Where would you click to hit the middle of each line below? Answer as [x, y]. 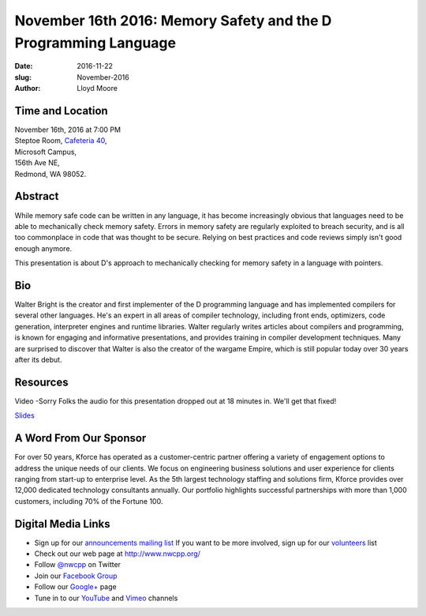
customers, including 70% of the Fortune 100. [89, 501]
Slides [24, 415]
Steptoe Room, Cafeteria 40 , [61, 141]
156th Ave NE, [37, 163]
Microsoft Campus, [46, 152]
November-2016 [103, 77]
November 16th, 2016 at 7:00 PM [68, 130]
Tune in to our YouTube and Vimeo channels [106, 598]
